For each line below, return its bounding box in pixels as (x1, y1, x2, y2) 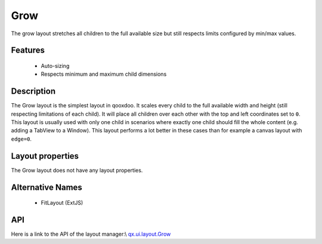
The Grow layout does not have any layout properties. (11, 166, 143, 174)
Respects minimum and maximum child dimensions (41, 70, 167, 78)
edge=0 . (11, 135, 32, 143)
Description (11, 87, 56, 97)
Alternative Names (11, 182, 83, 192)
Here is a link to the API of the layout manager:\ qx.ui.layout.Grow (11, 230, 171, 238)
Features (11, 45, 45, 55)
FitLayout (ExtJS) (41, 199, 83, 206)
